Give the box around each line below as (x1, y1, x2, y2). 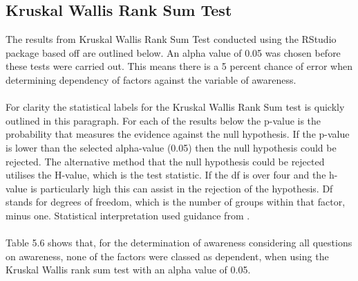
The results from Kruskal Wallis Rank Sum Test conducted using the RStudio (6, 32, 337, 46)
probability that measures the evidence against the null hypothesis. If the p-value (6, 127, 350, 141)
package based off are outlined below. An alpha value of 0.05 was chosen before (6, 45, 341, 60)
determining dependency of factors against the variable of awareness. (6, 72, 296, 87)
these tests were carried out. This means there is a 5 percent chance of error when (6, 59, 352, 73)
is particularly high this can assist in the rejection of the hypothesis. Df (30, 181, 333, 195)
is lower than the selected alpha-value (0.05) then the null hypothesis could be (6, 140, 337, 154)
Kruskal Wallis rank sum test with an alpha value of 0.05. (6, 262, 251, 277)
